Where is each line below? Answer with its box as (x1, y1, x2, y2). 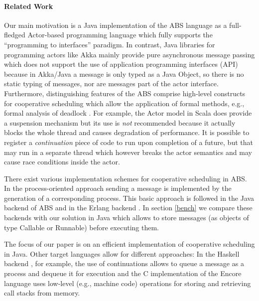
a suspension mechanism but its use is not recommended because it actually (4, 117, 236, 128)
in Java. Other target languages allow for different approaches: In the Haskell (4, 248, 240, 259)
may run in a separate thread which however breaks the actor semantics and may (4, 147, 252, 157)
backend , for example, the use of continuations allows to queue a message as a (4, 258, 244, 269)
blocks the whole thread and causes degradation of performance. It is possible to (4, 127, 250, 138)
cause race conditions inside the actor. (4, 156, 120, 167)
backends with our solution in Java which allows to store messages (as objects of (4, 212, 249, 223)
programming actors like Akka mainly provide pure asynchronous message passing (4, 49, 255, 59)
